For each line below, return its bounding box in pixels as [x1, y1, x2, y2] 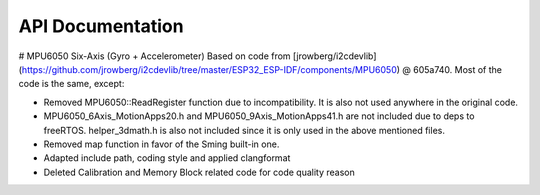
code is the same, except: [18, 78, 125, 90]
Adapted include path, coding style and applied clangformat [43, 152, 291, 164]
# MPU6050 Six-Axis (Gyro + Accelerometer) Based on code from [18, 50, 291, 62]
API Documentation [18, 15, 184, 37]
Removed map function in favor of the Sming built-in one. [43, 138, 280, 150]
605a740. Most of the [413, 63, 502, 75]
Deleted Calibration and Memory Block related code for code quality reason [43, 166, 355, 178]
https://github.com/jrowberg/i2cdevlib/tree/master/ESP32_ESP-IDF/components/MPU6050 [21, 63, 397, 75]
